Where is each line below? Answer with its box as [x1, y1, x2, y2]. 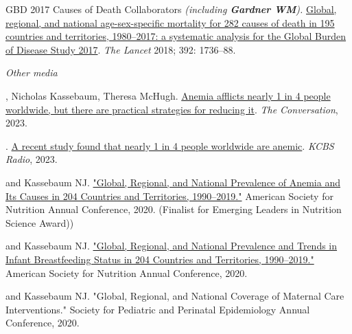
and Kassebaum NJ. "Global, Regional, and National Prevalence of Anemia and [5, 175, 340, 189]
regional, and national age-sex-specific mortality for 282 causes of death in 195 [5, 15, 335, 30]
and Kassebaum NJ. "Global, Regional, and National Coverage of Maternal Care [5, 289, 344, 303]
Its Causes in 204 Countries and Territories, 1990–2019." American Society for [5, 188, 333, 203]
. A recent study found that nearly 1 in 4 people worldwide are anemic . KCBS [5, 138, 334, 153]
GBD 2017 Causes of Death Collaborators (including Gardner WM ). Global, [5, 2, 337, 16]
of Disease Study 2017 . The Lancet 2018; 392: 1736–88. [5, 42, 236, 56]
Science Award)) [5, 215, 74, 230]
